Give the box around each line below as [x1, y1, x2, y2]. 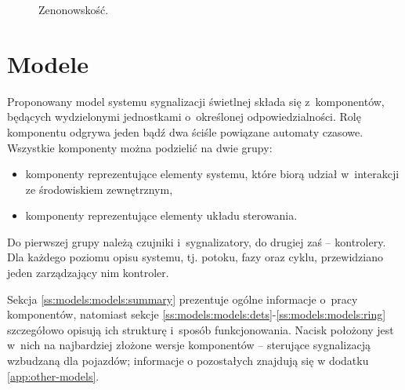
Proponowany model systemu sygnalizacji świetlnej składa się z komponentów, [7, 93, 385, 109]
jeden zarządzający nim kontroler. [7, 264, 169, 281]
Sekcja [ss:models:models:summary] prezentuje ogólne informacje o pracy [7, 290, 358, 307]
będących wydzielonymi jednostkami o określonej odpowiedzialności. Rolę [7, 108, 361, 125]
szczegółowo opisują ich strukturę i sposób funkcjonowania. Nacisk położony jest [7, 321, 394, 337]
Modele [7, 47, 89, 79]
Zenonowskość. [38, 2, 109, 17]
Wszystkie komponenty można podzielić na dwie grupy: [7, 139, 273, 155]
